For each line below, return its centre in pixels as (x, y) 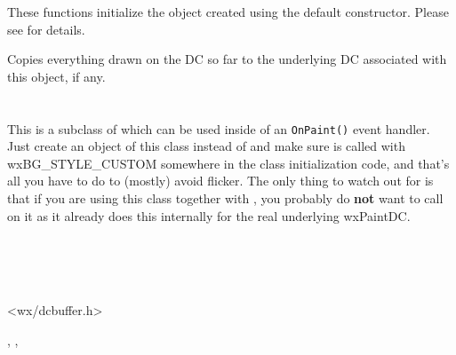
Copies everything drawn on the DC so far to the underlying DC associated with (227, 59)
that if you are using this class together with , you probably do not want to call (225, 198)
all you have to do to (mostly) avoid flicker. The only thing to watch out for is (220, 181)
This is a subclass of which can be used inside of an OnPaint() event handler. (219, 128)
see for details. (46, 29)
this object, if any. (56, 76)
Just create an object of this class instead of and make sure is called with (206, 146)
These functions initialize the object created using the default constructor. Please (228, 12)
